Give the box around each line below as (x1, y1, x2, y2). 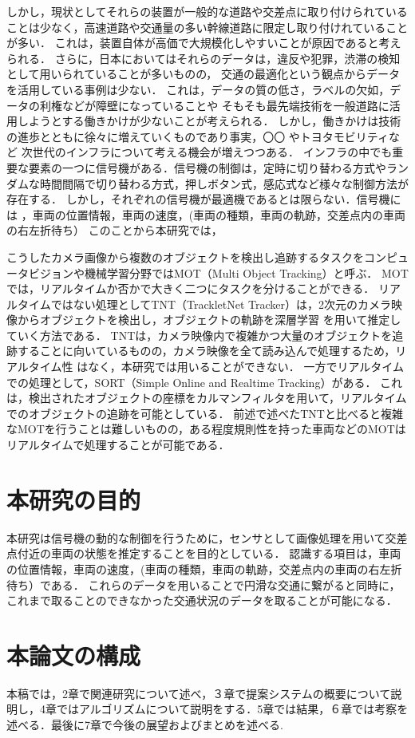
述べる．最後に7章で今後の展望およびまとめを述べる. (6, 716, 283, 733)
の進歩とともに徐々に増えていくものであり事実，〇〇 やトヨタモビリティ (6, 128, 389, 144)
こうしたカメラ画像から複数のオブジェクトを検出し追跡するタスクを (6, 248, 364, 265)
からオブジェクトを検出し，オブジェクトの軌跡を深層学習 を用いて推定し (17, 311, 401, 328)
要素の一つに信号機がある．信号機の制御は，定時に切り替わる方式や (28, 159, 386, 176)
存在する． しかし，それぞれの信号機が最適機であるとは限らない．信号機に (6, 191, 401, 207)
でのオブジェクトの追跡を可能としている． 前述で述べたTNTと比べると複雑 (6, 405, 403, 421)
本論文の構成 (6, 638, 141, 671)
